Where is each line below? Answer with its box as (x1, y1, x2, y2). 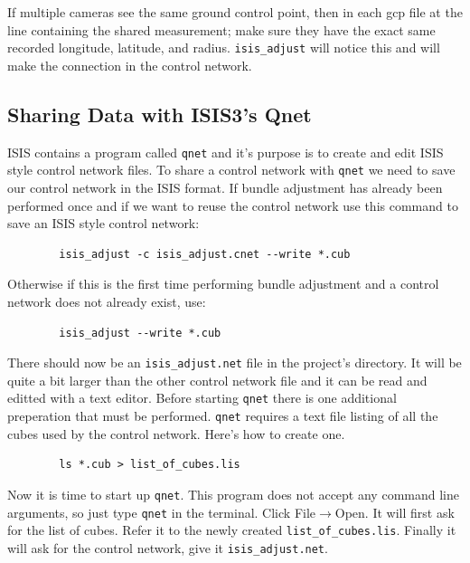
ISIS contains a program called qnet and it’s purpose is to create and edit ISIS (7, 142, 444, 161)
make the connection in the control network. (7, 55, 252, 74)
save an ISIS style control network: (7, 214, 200, 233)
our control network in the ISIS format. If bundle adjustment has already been (7, 177, 443, 196)
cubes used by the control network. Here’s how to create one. (7, 424, 345, 443)
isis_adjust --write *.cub (59, 326, 221, 339)
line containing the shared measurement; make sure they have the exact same (7, 20, 436, 39)
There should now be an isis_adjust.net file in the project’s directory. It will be (7, 353, 462, 372)
